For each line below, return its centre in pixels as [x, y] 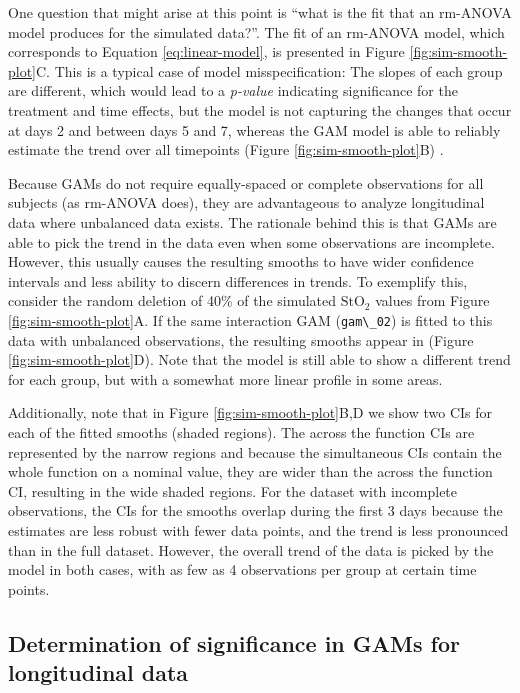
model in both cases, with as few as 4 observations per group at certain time [242, 569]
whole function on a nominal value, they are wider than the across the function [250, 471]
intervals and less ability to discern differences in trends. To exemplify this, [238, 280]
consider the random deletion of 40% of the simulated [172, 300]
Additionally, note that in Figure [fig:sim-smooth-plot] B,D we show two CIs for [250, 412]
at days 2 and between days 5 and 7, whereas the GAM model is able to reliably [254, 129]
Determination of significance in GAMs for [234, 642]
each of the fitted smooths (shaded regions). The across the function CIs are [241, 431]
